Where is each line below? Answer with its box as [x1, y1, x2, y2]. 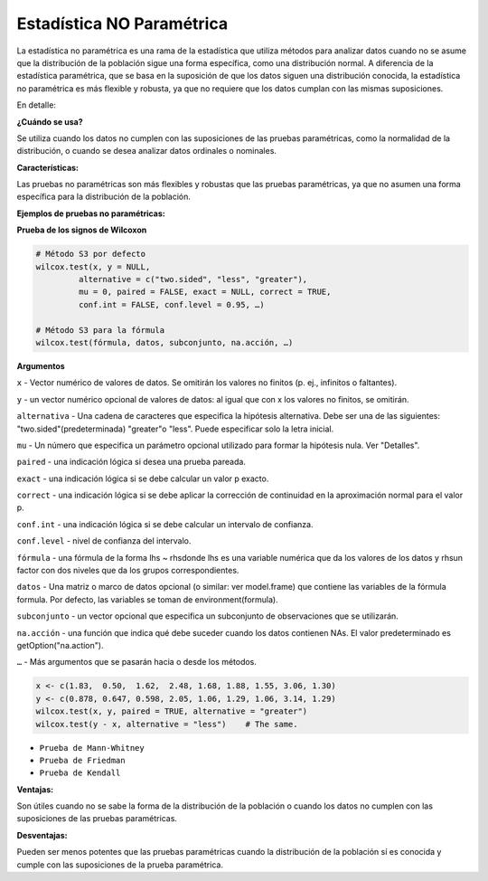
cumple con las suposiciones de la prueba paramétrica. [16, 859, 223, 870]
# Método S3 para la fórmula [35, 325, 165, 335]
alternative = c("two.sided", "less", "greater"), [78, 274, 308, 284]
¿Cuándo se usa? [16, 116, 83, 127]
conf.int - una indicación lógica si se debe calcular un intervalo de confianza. [16, 518, 314, 529]
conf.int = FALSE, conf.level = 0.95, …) [78, 299, 266, 309]
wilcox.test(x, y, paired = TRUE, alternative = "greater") [35, 706, 308, 716]
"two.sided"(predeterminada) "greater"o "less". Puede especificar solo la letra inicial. [16, 423, 334, 434]
